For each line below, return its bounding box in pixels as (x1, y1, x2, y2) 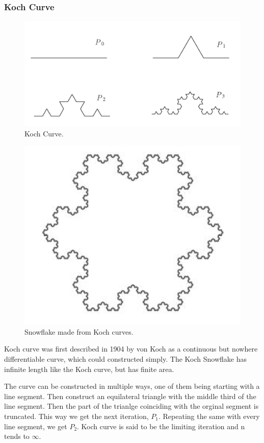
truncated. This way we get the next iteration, (4, 410, 149, 421)
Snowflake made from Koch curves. (24, 326, 134, 337)
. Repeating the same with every (159, 410, 260, 421)
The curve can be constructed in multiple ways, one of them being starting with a (4, 381, 260, 391)
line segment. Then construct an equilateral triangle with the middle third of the (4, 390, 256, 401)
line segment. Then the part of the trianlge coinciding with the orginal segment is (4, 401, 259, 411)
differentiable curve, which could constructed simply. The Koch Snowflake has (4, 354, 247, 364)
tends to (4, 431, 30, 441)
